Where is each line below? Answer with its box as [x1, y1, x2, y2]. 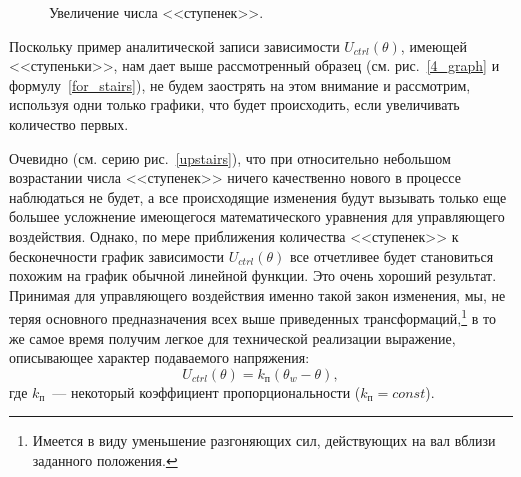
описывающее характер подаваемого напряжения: [9, 347, 310, 368]
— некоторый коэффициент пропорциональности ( [52, 381, 361, 402]
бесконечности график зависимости [9, 245, 225, 266]
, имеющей [400, 35, 467, 56]
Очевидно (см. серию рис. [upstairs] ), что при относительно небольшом [9, 147, 451, 168]
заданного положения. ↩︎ [32, 449, 178, 470]
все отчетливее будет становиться [289, 245, 494, 266]
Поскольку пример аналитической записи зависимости [9, 35, 340, 56]
